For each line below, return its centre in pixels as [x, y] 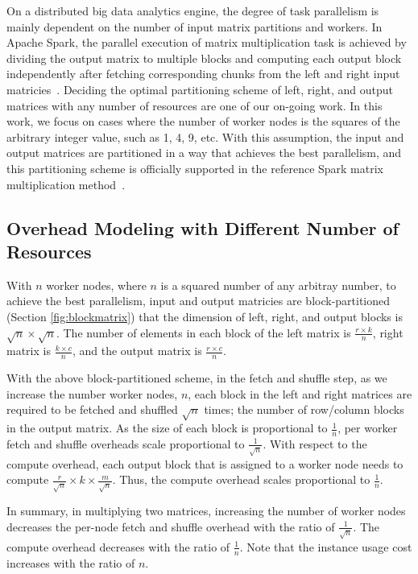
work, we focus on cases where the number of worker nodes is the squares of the [203, 121]
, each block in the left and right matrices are [300, 393]
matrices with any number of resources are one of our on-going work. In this [195, 105]
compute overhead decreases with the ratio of [118, 546]
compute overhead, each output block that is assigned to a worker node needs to [205, 463]
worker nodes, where [96, 285]
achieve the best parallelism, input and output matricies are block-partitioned [199, 301]
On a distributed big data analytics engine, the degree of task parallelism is [193, 10]
